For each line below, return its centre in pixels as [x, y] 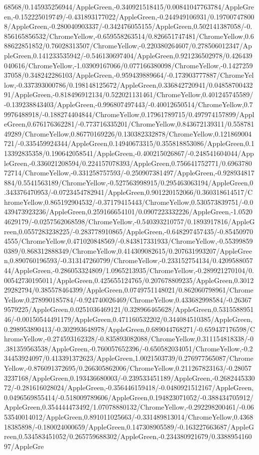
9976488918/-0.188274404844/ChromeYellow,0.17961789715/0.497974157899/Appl [129, 114]
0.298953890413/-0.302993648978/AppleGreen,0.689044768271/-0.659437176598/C [129, 329]
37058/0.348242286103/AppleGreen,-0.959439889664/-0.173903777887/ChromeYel [129, 75]
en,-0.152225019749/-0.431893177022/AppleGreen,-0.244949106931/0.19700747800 [129, 16]
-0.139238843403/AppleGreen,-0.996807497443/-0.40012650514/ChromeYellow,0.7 [129, 104]
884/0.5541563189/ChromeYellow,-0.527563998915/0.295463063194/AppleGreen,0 [129, 182]
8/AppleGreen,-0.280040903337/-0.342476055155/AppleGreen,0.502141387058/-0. [128, 26]
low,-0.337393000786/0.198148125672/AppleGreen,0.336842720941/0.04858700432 [129, 84]
